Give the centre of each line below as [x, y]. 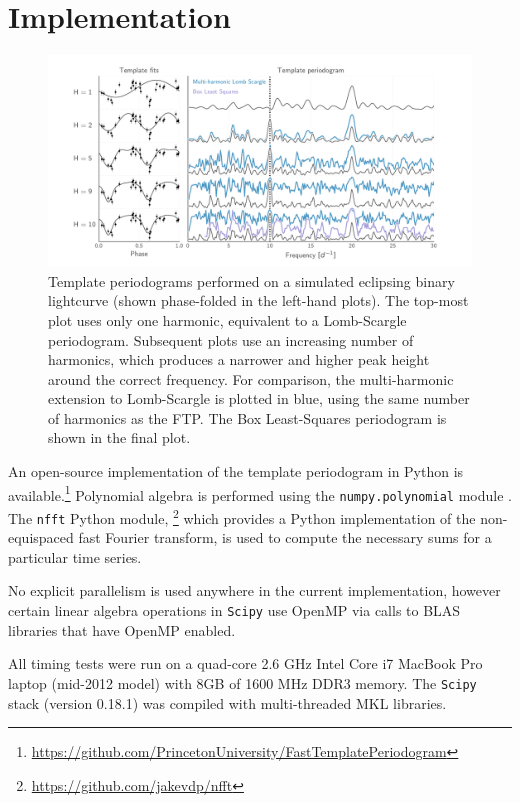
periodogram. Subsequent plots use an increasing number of [231, 339]
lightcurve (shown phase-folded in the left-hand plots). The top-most [258, 300]
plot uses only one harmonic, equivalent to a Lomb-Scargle [227, 319]
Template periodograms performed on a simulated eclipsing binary [251, 280]
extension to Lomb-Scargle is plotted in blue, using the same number [259, 398]
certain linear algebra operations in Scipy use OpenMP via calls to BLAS [234, 610]
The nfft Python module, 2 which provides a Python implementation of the [242, 516]
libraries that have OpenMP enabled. [122, 629]
